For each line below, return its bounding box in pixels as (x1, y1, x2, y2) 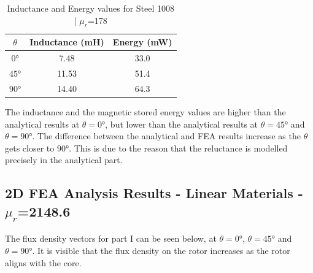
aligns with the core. (5, 256, 82, 269)
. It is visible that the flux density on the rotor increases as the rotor (32, 244, 290, 256)
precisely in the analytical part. (5, 153, 123, 166)
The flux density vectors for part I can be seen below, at (5, 232, 217, 245)
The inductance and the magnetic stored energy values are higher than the (5, 106, 286, 118)
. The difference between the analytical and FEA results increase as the (32, 129, 301, 142)
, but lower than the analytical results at (105, 117, 258, 130)
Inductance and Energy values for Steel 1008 (7, 2, 175, 14)
